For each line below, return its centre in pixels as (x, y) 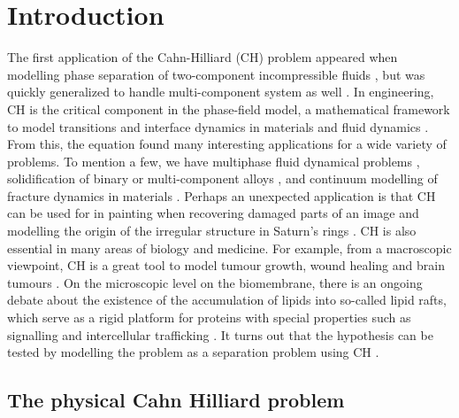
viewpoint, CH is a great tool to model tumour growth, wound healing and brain (226, 265)
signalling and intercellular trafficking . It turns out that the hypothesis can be (220, 334)
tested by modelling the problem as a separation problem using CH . (193, 352)
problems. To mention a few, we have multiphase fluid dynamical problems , (214, 161)
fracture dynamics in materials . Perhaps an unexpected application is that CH (222, 195)
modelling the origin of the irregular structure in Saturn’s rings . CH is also (212, 231)
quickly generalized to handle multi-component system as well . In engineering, (221, 92)
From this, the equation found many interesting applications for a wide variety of (227, 144)
